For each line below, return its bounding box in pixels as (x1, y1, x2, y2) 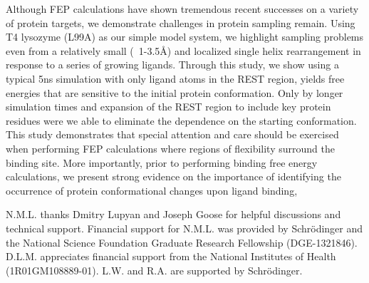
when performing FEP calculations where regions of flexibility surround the (6, 140, 335, 155)
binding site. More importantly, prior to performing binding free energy (6, 155, 318, 170)
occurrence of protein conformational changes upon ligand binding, (6, 182, 298, 197)
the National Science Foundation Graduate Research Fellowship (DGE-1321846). (6, 235, 358, 249)
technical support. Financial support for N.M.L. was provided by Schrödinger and (6, 220, 363, 235)
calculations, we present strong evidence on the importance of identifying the (6, 169, 341, 184)
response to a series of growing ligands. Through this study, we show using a (6, 57, 339, 72)
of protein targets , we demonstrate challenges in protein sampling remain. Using (6, 15, 355, 30)
